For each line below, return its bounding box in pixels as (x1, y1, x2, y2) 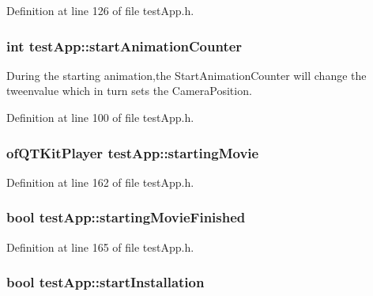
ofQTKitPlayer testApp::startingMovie (6, 142, 259, 162)
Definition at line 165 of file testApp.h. (6, 238, 194, 255)
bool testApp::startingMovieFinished (6, 207, 246, 227)
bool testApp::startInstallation (6, 272, 205, 292)
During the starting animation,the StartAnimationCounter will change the (6, 66, 367, 83)
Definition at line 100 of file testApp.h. (6, 109, 194, 125)
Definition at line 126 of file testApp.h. (6, 2, 194, 18)
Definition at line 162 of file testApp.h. (6, 173, 194, 190)
